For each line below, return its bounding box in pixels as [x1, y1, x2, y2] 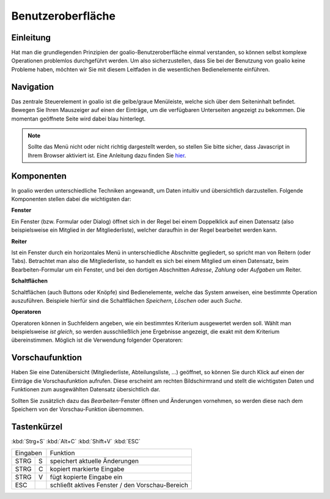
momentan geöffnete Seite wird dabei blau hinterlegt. [11, 115, 146, 122]
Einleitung [11, 32, 51, 43]
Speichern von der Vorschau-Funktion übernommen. [11, 405, 144, 413]
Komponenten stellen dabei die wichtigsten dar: [11, 196, 131, 202]
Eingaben [15, 449, 43, 457]
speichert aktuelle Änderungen [50, 457, 139, 465]
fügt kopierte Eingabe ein [50, 473, 123, 481]
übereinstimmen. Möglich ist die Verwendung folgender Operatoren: [11, 336, 183, 344]
